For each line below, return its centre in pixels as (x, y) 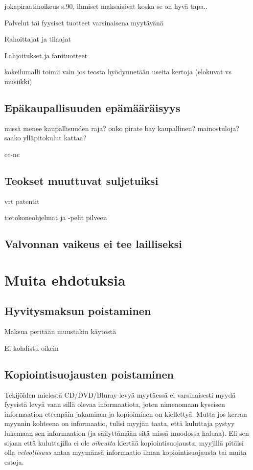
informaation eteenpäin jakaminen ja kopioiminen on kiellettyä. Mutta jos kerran (126, 414)
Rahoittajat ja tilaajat (38, 39)
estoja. (14, 461)
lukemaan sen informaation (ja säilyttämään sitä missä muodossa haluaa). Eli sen (127, 433)
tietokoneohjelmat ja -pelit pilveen (56, 217)
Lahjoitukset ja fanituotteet (46, 55)
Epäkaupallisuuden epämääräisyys (92, 107)
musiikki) (18, 81)
